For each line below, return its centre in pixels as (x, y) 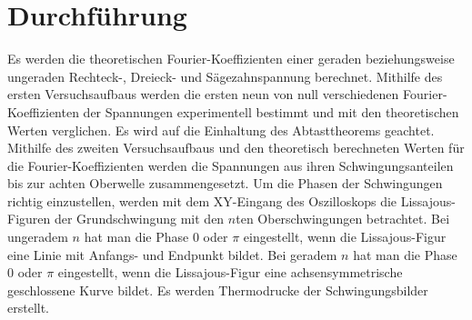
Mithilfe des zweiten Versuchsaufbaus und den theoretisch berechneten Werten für (236, 148)
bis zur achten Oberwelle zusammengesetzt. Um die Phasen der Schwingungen (225, 183)
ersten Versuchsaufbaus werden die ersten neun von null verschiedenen (203, 94)
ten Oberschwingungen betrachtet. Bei (343, 219)
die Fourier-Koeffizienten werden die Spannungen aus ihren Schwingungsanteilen (231, 165)
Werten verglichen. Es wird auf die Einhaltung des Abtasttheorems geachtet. (221, 130)
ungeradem (38, 237)
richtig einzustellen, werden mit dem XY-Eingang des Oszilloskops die (202, 200)
